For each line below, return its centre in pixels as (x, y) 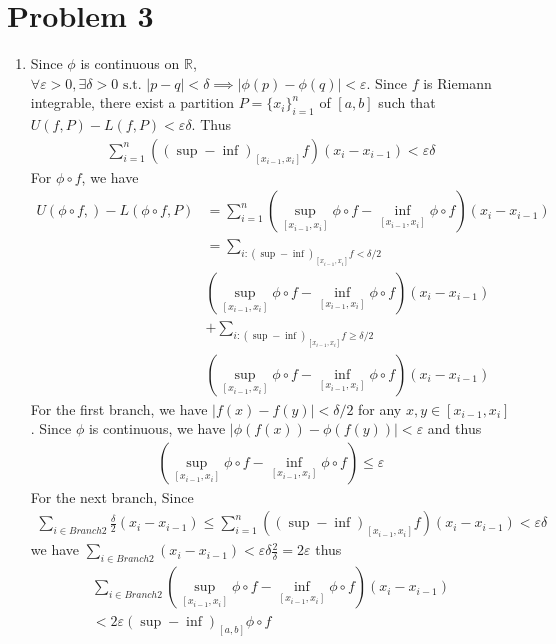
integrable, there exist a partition (132, 102)
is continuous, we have (157, 428)
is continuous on (130, 63)
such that (407, 102)
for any (380, 408)
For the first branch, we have (119, 408)
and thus (454, 428)
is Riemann (457, 82)
